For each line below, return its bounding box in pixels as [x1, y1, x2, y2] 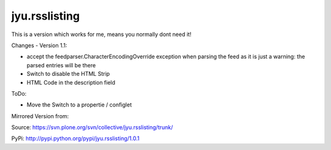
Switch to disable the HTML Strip [26, 70, 110, 78]
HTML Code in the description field [26, 78, 116, 86]
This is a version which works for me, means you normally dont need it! [11, 31, 192, 38]
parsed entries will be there [26, 61, 96, 69]
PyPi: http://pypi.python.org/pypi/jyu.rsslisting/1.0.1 [11, 135, 140, 142]
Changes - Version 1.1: [11, 42, 67, 49]
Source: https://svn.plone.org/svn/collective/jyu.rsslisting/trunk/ [11, 124, 173, 131]
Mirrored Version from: [11, 112, 69, 119]
